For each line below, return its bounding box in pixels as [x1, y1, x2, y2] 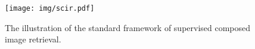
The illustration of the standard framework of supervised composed [5, 21, 251, 33]
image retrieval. [5, 33, 61, 45]
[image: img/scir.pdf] [5, 4, 95, 13]
